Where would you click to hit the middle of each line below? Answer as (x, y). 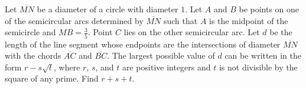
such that (180, 20)
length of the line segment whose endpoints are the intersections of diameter (143, 44)
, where (67, 67)
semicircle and (30, 32)
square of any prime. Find (52, 78)
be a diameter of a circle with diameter (108, 9)
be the (281, 32)
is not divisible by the (258, 67)
